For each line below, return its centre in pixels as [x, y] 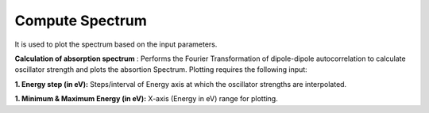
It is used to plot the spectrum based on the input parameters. [116, 44]
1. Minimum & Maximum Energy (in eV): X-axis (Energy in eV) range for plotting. [146, 99]
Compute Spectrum [81, 21]
